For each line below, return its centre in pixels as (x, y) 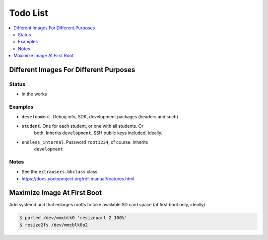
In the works (34, 94)
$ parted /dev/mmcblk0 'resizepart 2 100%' (73, 218)
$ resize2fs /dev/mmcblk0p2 (54, 225)
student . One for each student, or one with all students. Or (83, 126)
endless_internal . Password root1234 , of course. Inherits (85, 142)
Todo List (29, 13)
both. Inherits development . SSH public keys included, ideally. (98, 133)
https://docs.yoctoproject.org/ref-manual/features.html (78, 178)
